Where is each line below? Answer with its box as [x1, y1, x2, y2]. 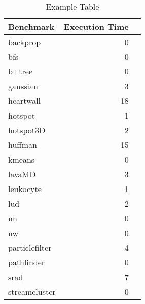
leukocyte [8, 183, 42, 195]
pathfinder [8, 256, 45, 268]
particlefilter [8, 242, 52, 253]
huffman [8, 139, 37, 150]
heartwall [8, 95, 41, 106]
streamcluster [8, 286, 56, 297]
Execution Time [63, 21, 129, 32]
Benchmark [8, 21, 55, 32]
